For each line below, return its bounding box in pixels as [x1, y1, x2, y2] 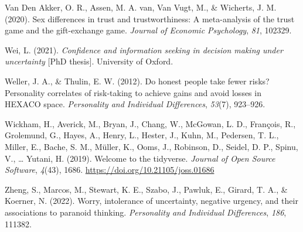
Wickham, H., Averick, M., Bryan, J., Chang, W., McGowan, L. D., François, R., [5, 117, 296, 129]
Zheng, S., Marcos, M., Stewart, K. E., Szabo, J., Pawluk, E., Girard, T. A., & [5, 183, 288, 195]
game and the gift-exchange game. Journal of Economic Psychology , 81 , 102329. [5, 24, 292, 36]
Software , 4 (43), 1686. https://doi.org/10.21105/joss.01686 [5, 163, 215, 176]
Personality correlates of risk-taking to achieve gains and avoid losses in [5, 86, 261, 98]
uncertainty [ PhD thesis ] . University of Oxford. [5, 55, 173, 67]
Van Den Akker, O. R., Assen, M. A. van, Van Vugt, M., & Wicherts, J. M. [5, 1, 277, 13]
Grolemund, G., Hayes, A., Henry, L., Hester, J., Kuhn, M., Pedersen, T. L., [5, 129, 279, 141]
